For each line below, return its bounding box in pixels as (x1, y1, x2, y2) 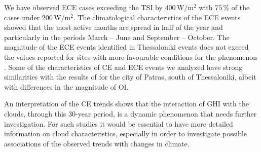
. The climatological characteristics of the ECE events (73, 12, 241, 22)
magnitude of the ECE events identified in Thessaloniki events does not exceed (4, 42, 249, 52)
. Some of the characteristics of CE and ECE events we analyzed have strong (4, 61, 243, 72)
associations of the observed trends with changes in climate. (4, 138, 190, 148)
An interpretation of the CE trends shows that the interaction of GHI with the (4, 98, 249, 109)
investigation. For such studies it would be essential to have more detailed (4, 118, 233, 129)
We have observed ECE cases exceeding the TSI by (4, 2, 163, 12)
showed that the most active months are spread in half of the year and (4, 22, 223, 32)
